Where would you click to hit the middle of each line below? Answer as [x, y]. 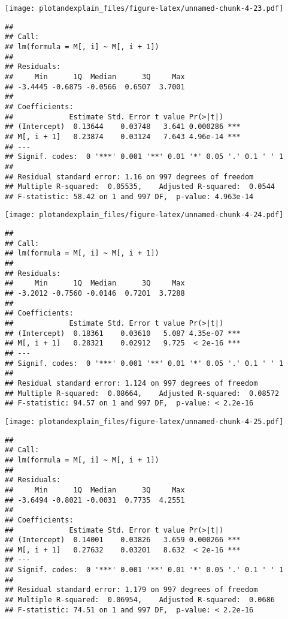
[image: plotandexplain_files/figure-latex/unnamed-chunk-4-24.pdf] [144, 215]
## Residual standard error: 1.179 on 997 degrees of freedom [131, 590]
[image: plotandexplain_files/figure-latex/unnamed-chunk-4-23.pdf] [144, 8]
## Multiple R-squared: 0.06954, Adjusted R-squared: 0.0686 [140, 600]
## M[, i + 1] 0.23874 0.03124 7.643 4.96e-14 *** [123, 136]
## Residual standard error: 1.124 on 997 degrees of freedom [131, 383]
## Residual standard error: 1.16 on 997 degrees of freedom [129, 177]
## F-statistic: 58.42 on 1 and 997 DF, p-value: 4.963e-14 [129, 196]
